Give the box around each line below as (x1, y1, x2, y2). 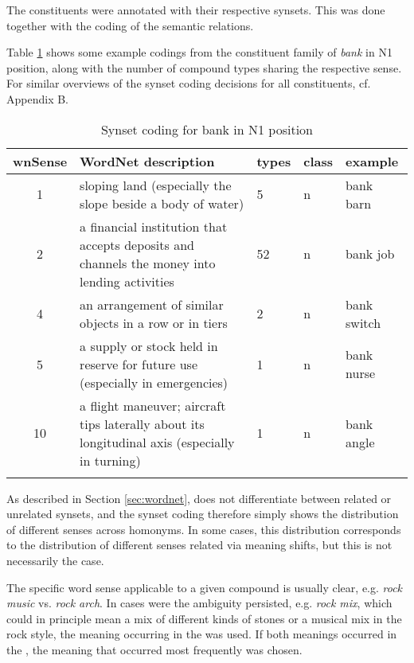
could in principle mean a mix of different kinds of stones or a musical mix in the (6, 610, 402, 626)
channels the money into (80, 253, 216, 272)
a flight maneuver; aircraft (80, 396, 226, 415)
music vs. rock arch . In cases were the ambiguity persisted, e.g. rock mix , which (6, 595, 393, 611)
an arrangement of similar (80, 294, 224, 314)
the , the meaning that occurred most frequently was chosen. (6, 641, 303, 657)
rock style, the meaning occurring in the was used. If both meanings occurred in (6, 626, 397, 642)
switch (346, 313, 381, 332)
